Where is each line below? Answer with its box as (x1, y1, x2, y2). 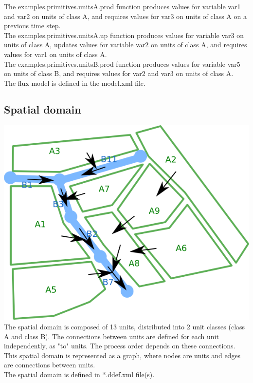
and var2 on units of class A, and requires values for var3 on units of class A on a (4, 11, 247, 21)
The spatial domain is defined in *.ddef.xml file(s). (4, 369, 155, 379)
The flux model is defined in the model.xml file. (4, 77, 145, 88)
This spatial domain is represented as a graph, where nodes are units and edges (4, 350, 241, 360)
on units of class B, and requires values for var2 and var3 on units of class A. (4, 68, 234, 78)
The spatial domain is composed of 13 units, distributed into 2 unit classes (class (4, 321, 245, 331)
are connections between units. (4, 360, 95, 370)
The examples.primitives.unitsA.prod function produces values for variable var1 (4, 1, 241, 11)
